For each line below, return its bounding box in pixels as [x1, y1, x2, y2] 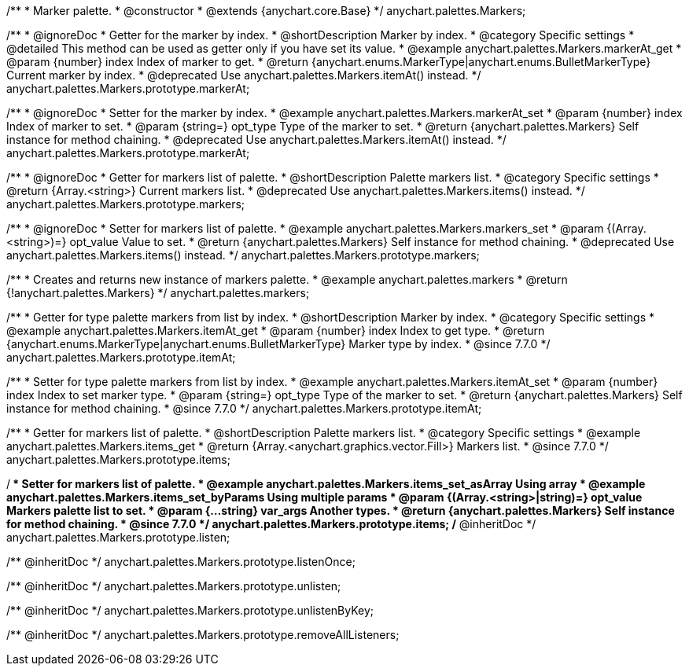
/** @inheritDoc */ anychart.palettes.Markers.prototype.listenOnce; [6, 555, 356, 568]
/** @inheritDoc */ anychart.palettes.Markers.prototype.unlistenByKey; [6, 604, 374, 617]
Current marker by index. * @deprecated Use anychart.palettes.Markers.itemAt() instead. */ [6, 68, 481, 82]
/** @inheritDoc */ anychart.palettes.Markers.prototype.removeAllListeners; [6, 628, 400, 641]
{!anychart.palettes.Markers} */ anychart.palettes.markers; [6, 286, 310, 299]
